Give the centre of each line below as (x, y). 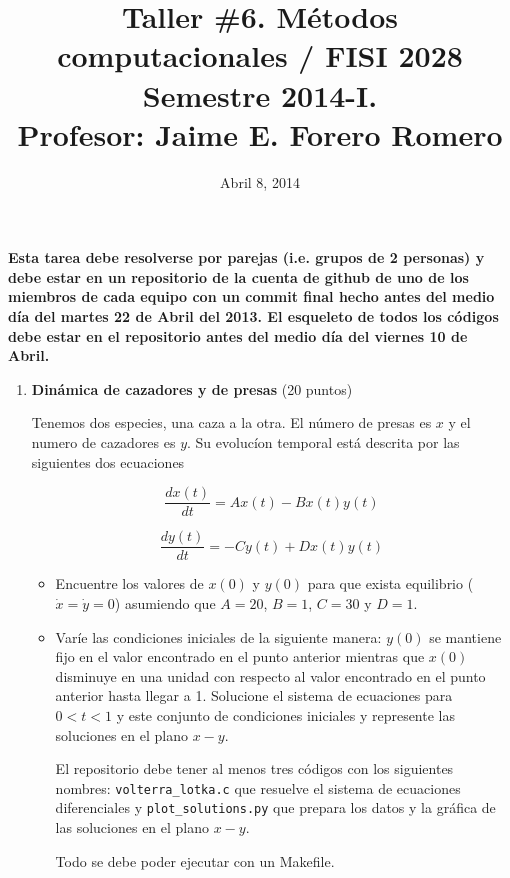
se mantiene (465, 636)
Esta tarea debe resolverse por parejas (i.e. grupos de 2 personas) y (246, 257)
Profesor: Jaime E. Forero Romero (260, 133)
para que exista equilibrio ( (390, 583)
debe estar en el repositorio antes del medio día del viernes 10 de (238, 335)
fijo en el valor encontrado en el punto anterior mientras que (240, 656)
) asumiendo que (165, 602)
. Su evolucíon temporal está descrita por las (323, 442)
